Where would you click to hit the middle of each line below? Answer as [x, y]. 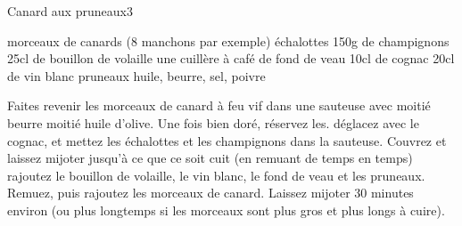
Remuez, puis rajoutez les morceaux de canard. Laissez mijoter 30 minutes [210, 193]
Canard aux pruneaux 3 [70, 11]
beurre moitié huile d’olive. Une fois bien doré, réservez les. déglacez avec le [213, 122]
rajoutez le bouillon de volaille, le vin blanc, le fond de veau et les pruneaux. [216, 175]
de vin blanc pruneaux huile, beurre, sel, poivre [136, 75]
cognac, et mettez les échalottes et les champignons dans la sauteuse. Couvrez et [227, 140]
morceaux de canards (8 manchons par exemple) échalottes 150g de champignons [228, 40]
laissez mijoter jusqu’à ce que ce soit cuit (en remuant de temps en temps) [210, 158]
